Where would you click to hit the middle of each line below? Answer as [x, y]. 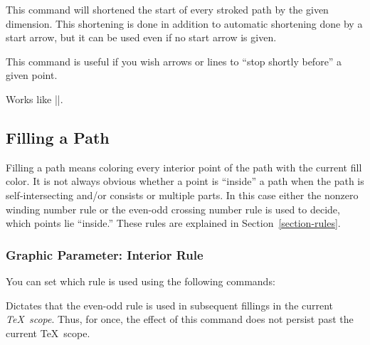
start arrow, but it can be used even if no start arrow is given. [141, 37]
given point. [32, 75]
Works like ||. [35, 99]
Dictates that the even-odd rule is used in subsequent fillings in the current [170, 305]
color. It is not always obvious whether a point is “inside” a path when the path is [185, 181]
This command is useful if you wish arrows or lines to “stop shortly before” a [174, 61]
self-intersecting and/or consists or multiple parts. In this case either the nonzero [182, 195]
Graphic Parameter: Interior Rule [105, 254]
